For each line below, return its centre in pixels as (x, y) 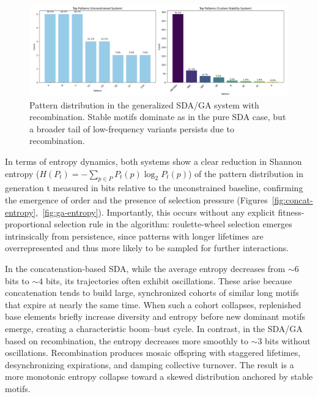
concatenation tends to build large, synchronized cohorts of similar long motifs (152, 293)
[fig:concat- (292, 200)
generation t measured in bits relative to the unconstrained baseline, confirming (154, 188)
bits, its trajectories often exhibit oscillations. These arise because (169, 280)
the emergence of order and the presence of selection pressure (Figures (136, 200)
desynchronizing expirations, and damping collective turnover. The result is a (150, 364)
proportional (28, 224)
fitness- (291, 212)
